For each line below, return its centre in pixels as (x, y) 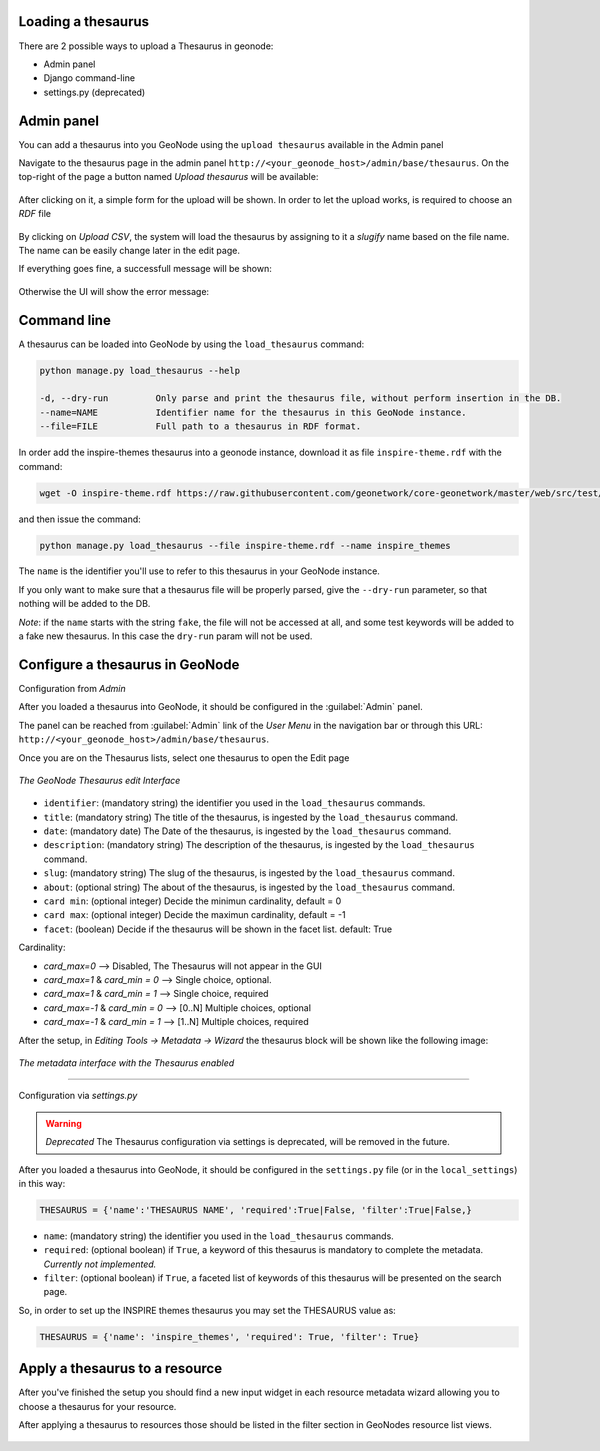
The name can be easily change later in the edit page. (129, 250)
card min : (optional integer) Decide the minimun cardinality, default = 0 (192, 901)
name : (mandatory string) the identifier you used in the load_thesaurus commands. (218, 1236)
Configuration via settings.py (78, 1096)
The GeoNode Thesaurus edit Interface (99, 780)
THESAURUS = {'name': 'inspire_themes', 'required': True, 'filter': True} (229, 1336)
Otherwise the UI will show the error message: (114, 291)
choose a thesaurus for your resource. (97, 1406)
